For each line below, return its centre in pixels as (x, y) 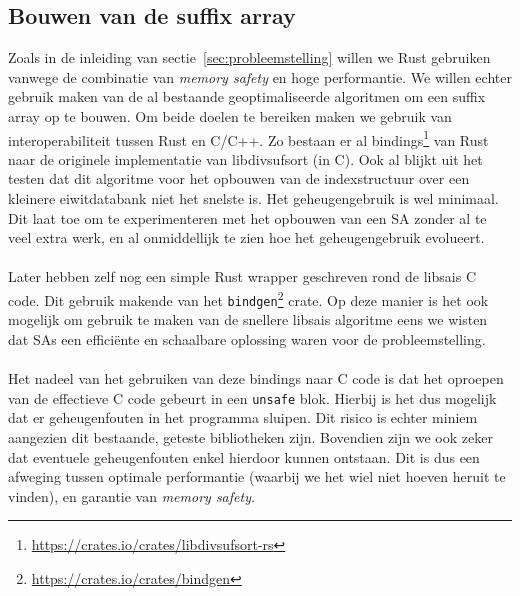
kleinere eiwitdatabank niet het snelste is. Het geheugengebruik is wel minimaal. (253, 198)
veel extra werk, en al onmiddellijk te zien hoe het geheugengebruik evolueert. (246, 237)
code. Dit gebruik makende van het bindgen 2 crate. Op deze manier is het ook (248, 298)
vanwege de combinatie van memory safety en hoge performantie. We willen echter (260, 76)
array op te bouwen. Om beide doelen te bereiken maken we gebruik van (230, 115)
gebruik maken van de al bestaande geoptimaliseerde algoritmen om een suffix (247, 96)
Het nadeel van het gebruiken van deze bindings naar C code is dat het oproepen (256, 378)
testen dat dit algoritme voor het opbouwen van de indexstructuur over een (239, 178)
